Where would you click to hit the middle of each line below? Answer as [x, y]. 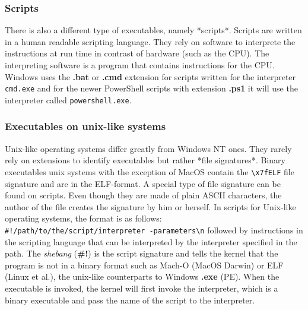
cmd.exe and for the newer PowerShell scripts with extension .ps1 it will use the [151, 88]
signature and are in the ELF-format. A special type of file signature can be [143, 183]
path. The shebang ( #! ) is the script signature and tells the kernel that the [142, 253]
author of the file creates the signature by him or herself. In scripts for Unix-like [150, 206]
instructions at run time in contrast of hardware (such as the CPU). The [137, 53]
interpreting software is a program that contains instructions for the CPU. [140, 65]
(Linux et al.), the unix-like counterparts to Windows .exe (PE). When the [142, 276]
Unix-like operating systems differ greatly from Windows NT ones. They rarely [148, 148]
